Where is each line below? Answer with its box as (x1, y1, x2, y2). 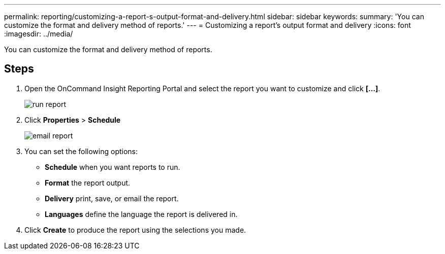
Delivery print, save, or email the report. (45, 194, 179, 203)
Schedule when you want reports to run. (45, 162, 180, 171)
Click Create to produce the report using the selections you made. (24, 225, 246, 234)
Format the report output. (45, 178, 131, 187)
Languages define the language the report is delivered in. (45, 209, 238, 219)
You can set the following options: (24, 147, 138, 156)
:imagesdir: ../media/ (4, 29, 73, 38)
